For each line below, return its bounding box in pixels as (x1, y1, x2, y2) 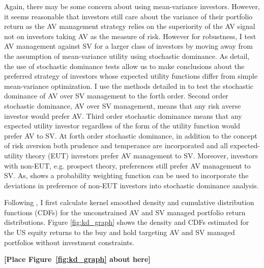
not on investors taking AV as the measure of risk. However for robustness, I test (4, 30, 256, 41)
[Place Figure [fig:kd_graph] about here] (4, 254, 151, 264)
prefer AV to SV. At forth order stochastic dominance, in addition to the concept (4, 130, 257, 141)
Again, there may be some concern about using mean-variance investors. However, (4, 1, 260, 11)
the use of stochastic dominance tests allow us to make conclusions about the (4, 60, 245, 71)
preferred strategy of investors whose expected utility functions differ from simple (4, 71, 258, 81)
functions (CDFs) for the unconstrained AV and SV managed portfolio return (4, 207, 246, 217)
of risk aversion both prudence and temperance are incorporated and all (4, 140, 228, 151)
